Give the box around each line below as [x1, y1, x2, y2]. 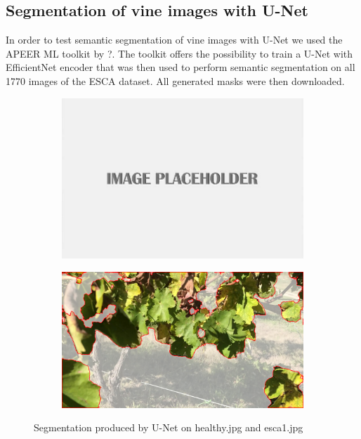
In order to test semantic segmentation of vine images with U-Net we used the [6, 32, 343, 47]
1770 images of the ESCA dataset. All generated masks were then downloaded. [6, 73, 345, 88]
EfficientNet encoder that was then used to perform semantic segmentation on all [6, 60, 355, 74]
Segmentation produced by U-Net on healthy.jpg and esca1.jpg [34, 420, 303, 435]
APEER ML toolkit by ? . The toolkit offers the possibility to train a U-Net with [6, 46, 353, 60]
